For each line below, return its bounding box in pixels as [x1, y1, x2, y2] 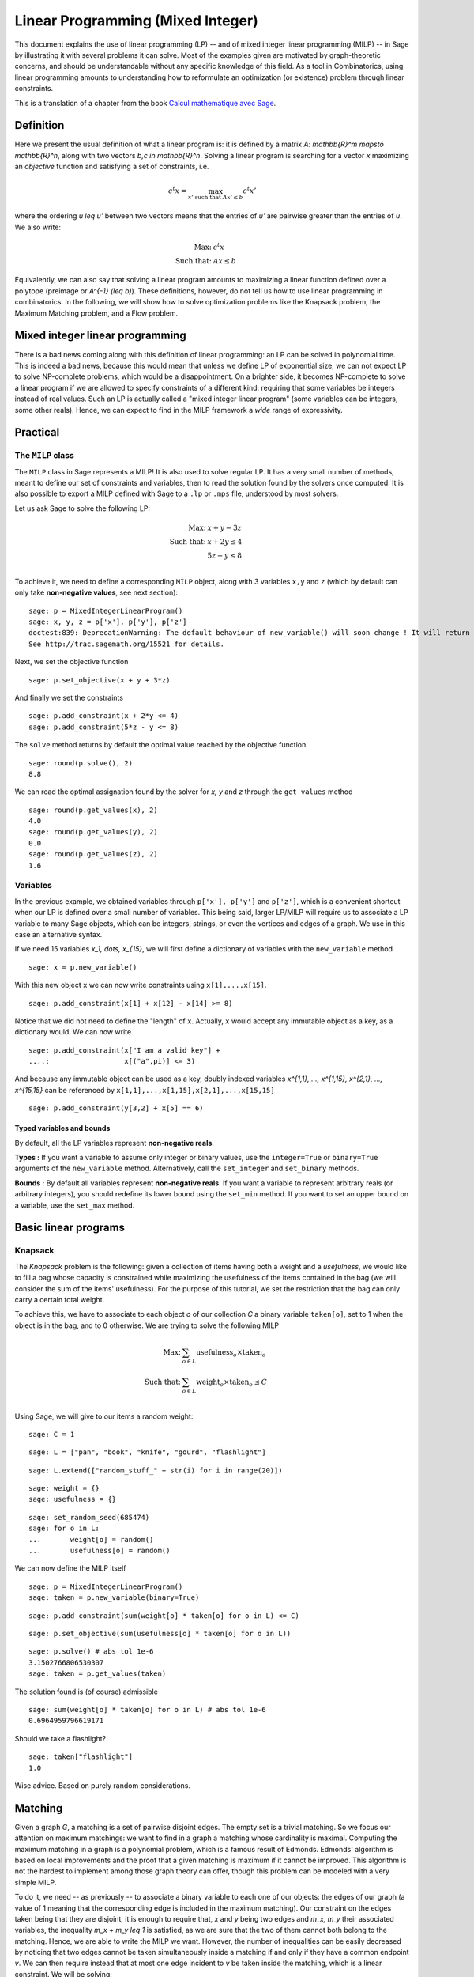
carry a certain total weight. [14, 1295, 105, 1304]
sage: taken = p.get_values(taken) [28, 1669, 167, 1678]
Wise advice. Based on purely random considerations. [14, 1780, 191, 1790]
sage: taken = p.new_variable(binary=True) [28, 1593, 200, 1602]
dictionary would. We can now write [14, 1027, 132, 1037]
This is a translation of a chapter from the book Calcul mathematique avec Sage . [14, 98, 276, 108]
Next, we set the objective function [14, 657, 129, 667]
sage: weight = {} [28, 1484, 100, 1493]
